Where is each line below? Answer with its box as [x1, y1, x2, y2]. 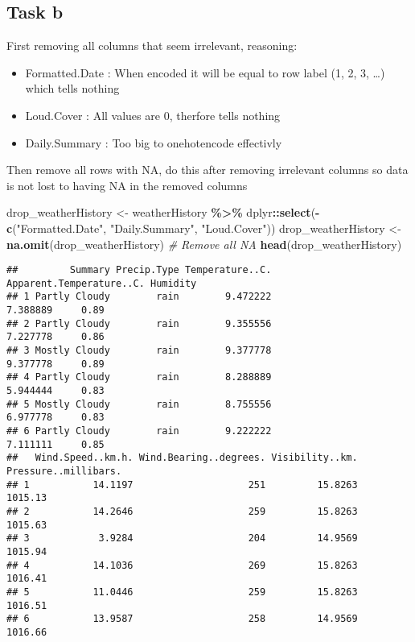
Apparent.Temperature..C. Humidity [6, 277, 197, 289]
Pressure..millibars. [6, 465, 122, 477]
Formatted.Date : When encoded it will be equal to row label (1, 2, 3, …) [25, 64, 385, 81]
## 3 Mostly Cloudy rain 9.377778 [6, 345, 272, 357]
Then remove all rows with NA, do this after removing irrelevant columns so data [6, 161, 409, 178]
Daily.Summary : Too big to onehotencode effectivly [25, 134, 282, 151]
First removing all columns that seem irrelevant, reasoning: [6, 37, 298, 54]
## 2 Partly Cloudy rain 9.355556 [6, 317, 272, 329]
